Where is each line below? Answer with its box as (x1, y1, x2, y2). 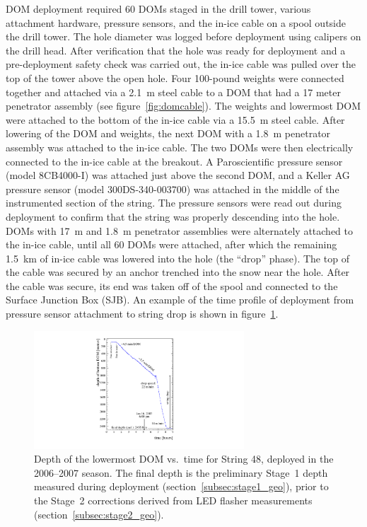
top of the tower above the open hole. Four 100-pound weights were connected (6, 70, 344, 85)
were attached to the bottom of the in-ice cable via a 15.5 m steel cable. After (6, 112, 345, 127)
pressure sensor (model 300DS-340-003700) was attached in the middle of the (6, 181, 339, 196)
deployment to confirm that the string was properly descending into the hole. (6, 209, 340, 224)
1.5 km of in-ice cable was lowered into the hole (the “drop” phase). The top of (6, 250, 349, 265)
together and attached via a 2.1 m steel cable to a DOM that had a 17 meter (6, 84, 341, 99)
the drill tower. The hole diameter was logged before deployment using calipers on (6, 29, 361, 44)
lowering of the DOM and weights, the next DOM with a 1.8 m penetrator (6, 126, 331, 141)
